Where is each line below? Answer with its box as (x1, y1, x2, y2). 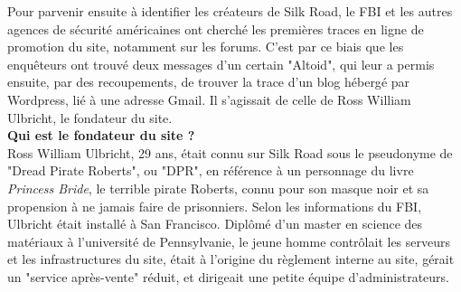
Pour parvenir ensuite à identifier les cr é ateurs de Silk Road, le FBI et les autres (7, 2, 453, 20)
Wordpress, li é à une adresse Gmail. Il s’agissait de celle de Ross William (7, 89, 411, 108)
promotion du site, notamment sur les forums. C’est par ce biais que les (7, 37, 404, 56)
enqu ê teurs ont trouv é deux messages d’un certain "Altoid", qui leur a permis (7, 54, 435, 73)
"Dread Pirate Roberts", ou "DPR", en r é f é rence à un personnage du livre (7, 161, 414, 180)
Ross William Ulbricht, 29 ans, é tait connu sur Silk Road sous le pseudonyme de (7, 143, 453, 162)
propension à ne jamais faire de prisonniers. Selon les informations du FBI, (7, 196, 422, 215)
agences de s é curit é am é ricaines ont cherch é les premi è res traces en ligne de (7, 19, 424, 38)
